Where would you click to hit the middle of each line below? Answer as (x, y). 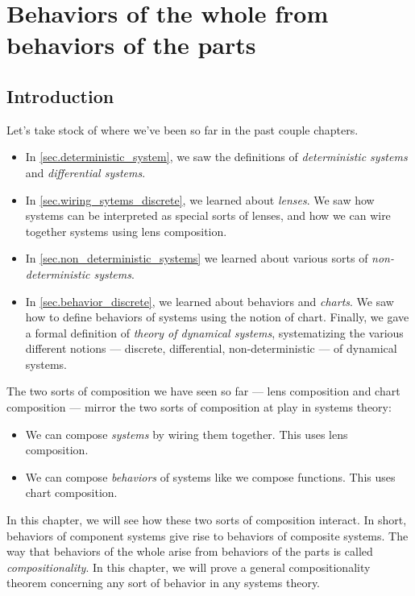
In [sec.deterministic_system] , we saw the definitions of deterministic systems (216, 157)
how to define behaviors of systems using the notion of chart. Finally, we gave (217, 317)
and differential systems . (85, 172)
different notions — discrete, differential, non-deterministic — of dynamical (211, 348)
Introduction (60, 95)
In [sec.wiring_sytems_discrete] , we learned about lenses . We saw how (200, 199)
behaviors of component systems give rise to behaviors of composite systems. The (207, 535)
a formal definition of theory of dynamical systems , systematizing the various (214, 332)
